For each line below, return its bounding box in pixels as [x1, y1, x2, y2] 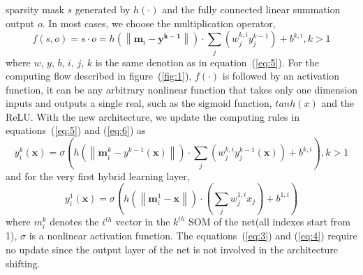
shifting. [6, 255, 40, 270]
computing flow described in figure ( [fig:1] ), [6, 68, 192, 83]
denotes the [50, 214, 99, 229]
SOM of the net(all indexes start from [188, 214, 351, 229]
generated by [75, 2, 131, 16]
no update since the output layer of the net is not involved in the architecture [6, 241, 338, 256]
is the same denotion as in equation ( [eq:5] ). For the [95, 54, 319, 69]
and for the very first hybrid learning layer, [6, 168, 190, 183]
